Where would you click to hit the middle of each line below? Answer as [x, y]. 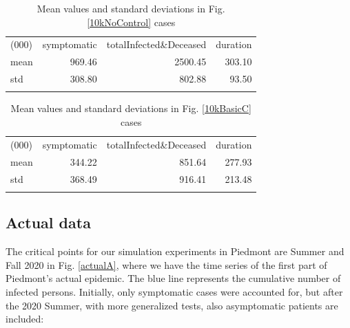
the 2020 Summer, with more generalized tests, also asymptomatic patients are [172, 305]
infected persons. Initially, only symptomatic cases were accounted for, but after [174, 291]
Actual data [48, 222]
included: [25, 319]
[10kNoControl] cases [131, 22]
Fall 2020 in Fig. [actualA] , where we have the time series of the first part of [166, 264]
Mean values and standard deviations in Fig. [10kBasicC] [131, 108]
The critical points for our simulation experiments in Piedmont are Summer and [175, 251]
